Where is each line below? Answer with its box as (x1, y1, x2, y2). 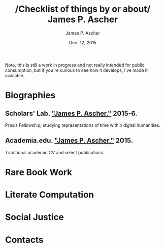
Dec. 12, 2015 (69, 39, 97, 45)
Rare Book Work (5, 166, 72, 178)
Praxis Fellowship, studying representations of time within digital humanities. (5, 122, 161, 128)
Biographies (5, 90, 56, 101)
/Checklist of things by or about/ (15, 3, 151, 15)
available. (5, 72, 25, 78)
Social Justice (5, 212, 64, 223)
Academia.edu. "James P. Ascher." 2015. (5, 137, 133, 145)
